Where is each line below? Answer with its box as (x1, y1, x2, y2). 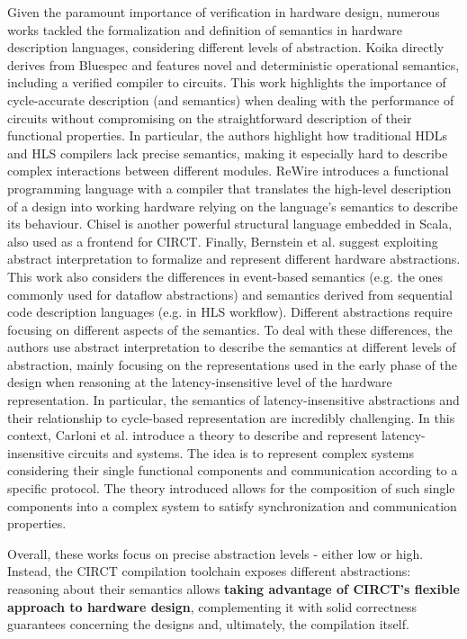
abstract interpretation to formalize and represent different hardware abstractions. (7, 249, 461, 268)
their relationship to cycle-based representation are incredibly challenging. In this (7, 408, 455, 427)
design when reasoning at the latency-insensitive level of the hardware (7, 373, 392, 391)
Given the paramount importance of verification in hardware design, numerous (7, 3, 440, 21)
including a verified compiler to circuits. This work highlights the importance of (7, 73, 446, 92)
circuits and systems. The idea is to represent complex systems (67, 443, 414, 462)
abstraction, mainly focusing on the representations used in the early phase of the (7, 355, 457, 373)
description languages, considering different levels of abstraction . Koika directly (7, 38, 445, 57)
